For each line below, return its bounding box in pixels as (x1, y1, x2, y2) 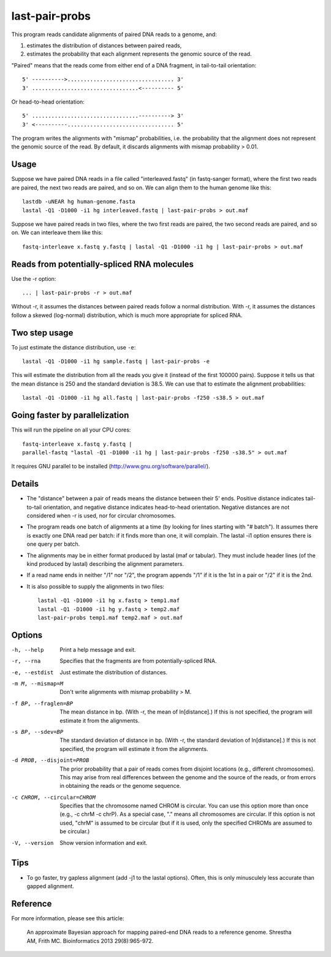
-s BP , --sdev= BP (11, 728, 64, 735)
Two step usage (11, 327, 74, 338)
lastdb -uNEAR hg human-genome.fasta (22, 198, 136, 205)
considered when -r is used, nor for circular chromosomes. (26, 512, 176, 519)
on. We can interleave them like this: (11, 229, 103, 236)
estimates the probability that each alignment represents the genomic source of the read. (26, 50, 252, 58)
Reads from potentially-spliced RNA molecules (11, 259, 194, 269)
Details (11, 479, 39, 489)
